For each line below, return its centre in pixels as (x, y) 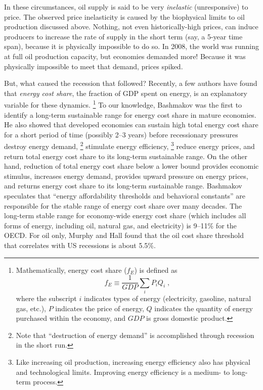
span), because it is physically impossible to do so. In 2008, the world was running (131, 46)
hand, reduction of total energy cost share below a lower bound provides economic (131, 166)
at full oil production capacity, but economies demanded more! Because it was (125, 56)
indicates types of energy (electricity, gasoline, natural (167, 298)
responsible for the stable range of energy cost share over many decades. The (123, 205)
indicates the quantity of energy (204, 308)
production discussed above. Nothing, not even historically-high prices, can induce (131, 27)
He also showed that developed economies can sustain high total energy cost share (131, 125)
